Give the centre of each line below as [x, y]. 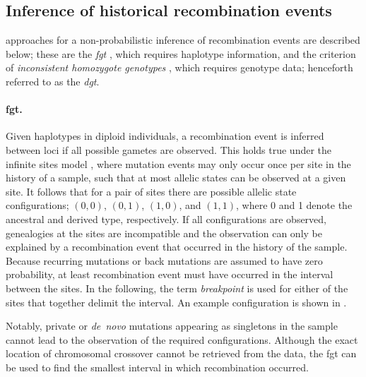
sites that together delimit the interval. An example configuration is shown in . [176, 302]
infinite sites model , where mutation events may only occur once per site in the [178, 163]
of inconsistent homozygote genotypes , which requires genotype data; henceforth [179, 67]
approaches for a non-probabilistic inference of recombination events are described [183, 40]
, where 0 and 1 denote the [294, 205]
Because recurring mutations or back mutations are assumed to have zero [164, 260]
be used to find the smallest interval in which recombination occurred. [157, 367]
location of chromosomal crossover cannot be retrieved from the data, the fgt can [181, 353]
